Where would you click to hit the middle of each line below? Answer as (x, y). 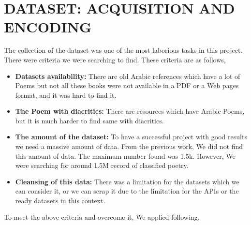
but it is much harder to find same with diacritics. (89, 120)
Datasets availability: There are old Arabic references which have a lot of (128, 76)
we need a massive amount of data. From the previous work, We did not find (129, 146)
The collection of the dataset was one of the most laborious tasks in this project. (123, 50)
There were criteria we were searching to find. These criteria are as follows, (115, 59)
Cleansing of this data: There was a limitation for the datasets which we (127, 181)
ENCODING (48, 27)
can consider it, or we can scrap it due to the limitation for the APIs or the (127, 191)
